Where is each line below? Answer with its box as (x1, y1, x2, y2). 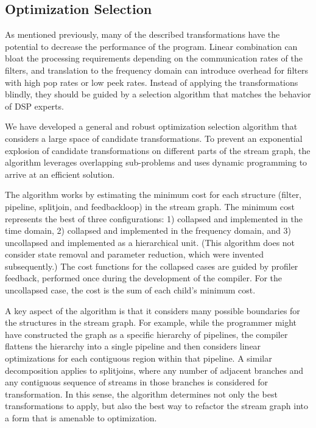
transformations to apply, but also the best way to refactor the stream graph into (5, 399, 309, 412)
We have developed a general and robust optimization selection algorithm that (5, 120, 298, 133)
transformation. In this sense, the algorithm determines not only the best (5, 387, 278, 400)
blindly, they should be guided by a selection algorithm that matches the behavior (5, 88, 311, 100)
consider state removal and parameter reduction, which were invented (5, 248, 264, 261)
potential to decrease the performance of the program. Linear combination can (5, 40, 298, 52)
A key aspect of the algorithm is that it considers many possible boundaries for (5, 304, 300, 317)
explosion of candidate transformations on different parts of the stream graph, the (5, 144, 311, 156)
